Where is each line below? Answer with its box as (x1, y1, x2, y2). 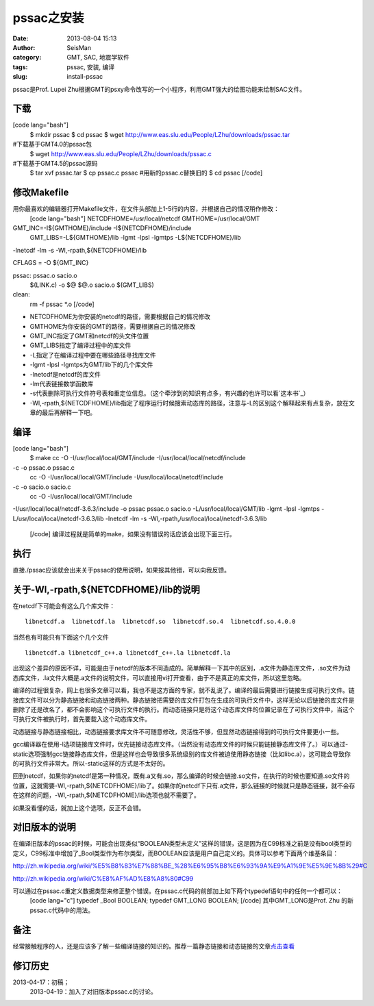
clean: (12, 290, 30, 299)
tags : (12, 62, 28, 71)
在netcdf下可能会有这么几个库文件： (12, 601, 116, 609)
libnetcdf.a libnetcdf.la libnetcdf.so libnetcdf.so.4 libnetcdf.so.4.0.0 (25, 618, 296, 626)
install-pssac (66, 73, 103, 81)
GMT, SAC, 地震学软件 (66, 53, 129, 62)
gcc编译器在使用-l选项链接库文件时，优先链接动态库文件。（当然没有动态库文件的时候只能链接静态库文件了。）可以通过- (12, 740, 349, 749)
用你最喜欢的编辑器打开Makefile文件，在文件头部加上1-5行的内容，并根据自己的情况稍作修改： (12, 205, 280, 213)
